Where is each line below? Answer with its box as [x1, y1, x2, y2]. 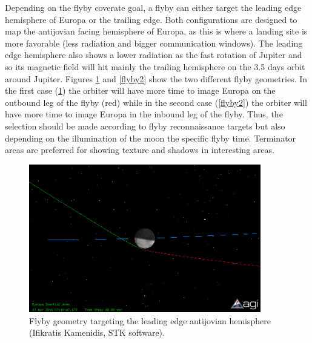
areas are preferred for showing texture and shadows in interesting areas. [5, 143, 274, 156]
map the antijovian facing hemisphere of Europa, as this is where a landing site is [5, 25, 308, 38]
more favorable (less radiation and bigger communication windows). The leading [5, 36, 303, 49]
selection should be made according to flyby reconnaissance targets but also [5, 119, 285, 132]
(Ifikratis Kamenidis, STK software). [29, 326, 165, 339]
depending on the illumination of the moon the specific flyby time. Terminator [5, 131, 296, 144]
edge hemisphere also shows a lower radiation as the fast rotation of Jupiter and [5, 48, 302, 61]
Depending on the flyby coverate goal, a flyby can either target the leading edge [5, 1, 302, 13]
